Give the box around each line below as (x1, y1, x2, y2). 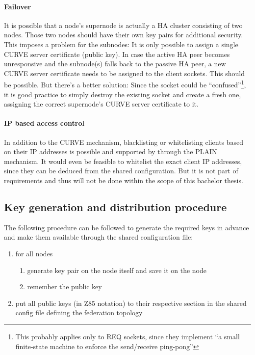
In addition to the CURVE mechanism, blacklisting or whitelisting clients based (4, 137, 244, 147)
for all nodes (15, 248, 53, 258)
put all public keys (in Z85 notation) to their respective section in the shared (15, 298, 247, 308)
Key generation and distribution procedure (4, 199, 227, 214)
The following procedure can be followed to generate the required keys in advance (4, 222, 249, 232)
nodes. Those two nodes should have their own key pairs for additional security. (4, 29, 243, 40)
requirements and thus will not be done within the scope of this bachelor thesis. (4, 175, 243, 185)
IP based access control (4, 118, 84, 128)
